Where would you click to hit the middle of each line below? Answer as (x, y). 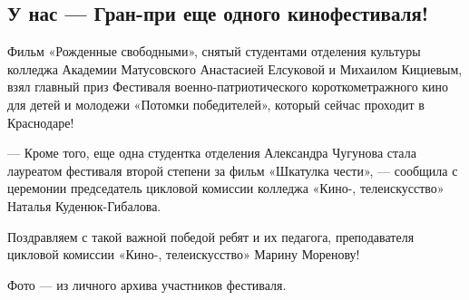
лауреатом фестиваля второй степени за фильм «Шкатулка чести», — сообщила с (233, 170)
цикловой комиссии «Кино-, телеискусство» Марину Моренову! (184, 254)
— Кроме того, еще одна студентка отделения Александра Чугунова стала (212, 153)
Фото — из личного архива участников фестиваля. (147, 284)
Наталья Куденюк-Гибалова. (84, 205)
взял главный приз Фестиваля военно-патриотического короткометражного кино (228, 87)
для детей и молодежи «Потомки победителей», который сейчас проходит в (216, 104)
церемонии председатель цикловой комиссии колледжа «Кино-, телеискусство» (226, 188)
